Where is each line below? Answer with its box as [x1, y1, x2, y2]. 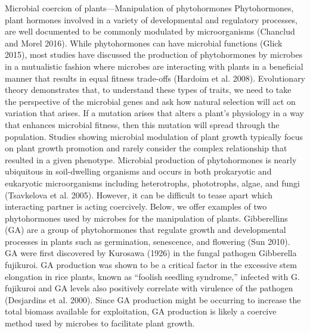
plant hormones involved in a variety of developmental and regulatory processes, [5, 13, 297, 26]
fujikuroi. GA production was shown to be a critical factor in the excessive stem [5, 259, 297, 271]
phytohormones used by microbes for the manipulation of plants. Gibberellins [5, 211, 288, 224]
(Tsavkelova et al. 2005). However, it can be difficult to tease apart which [5, 188, 272, 201]
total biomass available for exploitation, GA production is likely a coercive [5, 305, 277, 318]
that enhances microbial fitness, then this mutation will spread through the [5, 118, 280, 130]
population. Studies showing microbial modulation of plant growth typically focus [5, 130, 303, 142]
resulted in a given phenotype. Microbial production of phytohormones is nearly [5, 153, 297, 166]
